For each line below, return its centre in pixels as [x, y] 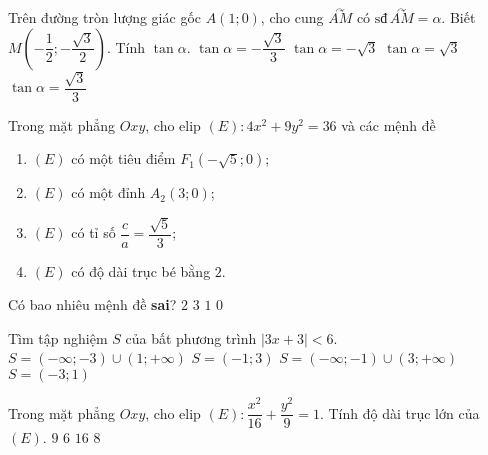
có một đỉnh [108, 192]
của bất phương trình [191, 337]
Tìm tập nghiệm [58, 337]
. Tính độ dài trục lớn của [399, 412]
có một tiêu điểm [123, 158]
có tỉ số [93, 232]
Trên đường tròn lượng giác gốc [104, 17]
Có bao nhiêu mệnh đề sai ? [92, 304]
